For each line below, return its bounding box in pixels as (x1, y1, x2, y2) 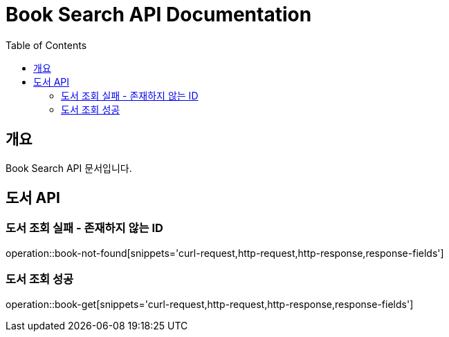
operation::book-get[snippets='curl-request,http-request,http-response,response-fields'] (6, 298, 414, 310)
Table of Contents (6, 39, 87, 51)
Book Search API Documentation (6, 3, 312, 26)
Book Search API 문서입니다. (6, 162, 132, 174)
